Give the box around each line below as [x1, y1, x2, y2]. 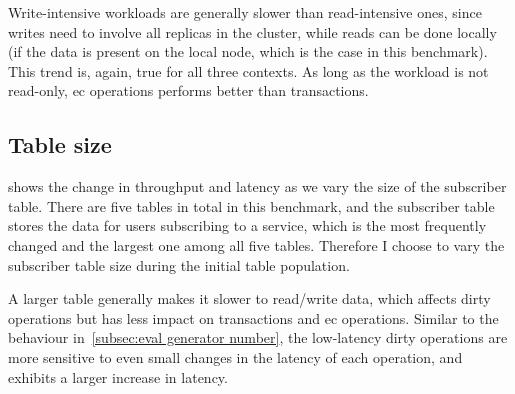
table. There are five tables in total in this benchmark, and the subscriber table [8, 195, 495, 216]
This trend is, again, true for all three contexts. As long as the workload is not [8, 60, 489, 81]
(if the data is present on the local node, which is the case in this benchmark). [8, 41, 488, 62]
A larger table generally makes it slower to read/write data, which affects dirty [8, 288, 491, 309]
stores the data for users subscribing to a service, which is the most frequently [8, 215, 487, 236]
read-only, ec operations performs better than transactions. [8, 80, 369, 101]
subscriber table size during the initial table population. [8, 254, 350, 275]
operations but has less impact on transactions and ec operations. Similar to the [8, 307, 499, 328]
